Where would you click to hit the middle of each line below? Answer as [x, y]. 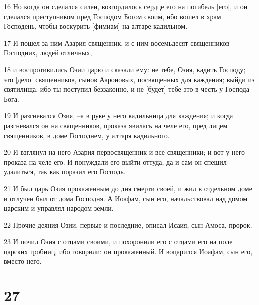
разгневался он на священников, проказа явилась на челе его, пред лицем [116, 125]
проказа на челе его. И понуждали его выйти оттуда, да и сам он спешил [115, 161]
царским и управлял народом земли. [59, 208]
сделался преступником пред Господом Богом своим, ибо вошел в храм [113, 16]
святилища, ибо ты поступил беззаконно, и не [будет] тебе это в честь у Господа [127, 89]
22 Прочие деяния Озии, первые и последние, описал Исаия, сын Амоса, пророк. [128, 224]
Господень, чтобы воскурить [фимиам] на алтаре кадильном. [96, 26]
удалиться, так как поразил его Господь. [65, 171]
